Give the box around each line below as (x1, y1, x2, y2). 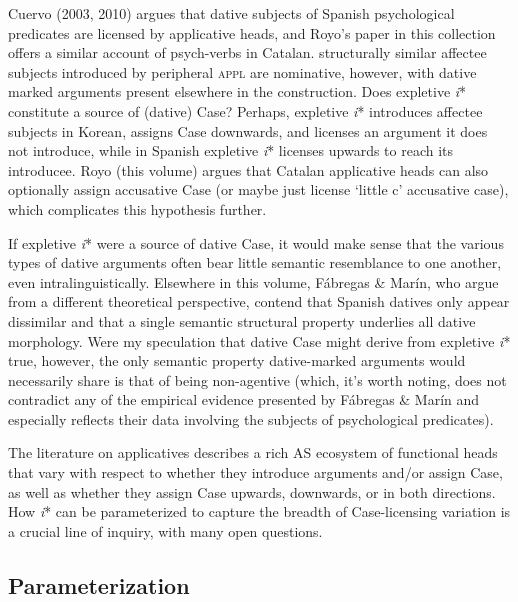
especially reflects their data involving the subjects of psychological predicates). (8, 408, 494, 429)
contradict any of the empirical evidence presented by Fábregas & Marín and (8, 389, 480, 410)
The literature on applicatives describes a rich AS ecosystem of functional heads (8, 442, 498, 463)
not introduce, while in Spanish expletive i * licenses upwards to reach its (8, 140, 454, 161)
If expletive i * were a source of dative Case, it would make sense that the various (8, 232, 504, 253)
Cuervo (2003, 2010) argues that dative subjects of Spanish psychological (8, 3, 455, 23)
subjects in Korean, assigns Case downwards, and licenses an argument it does (8, 120, 488, 141)
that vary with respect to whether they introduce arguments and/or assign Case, (8, 462, 503, 483)
